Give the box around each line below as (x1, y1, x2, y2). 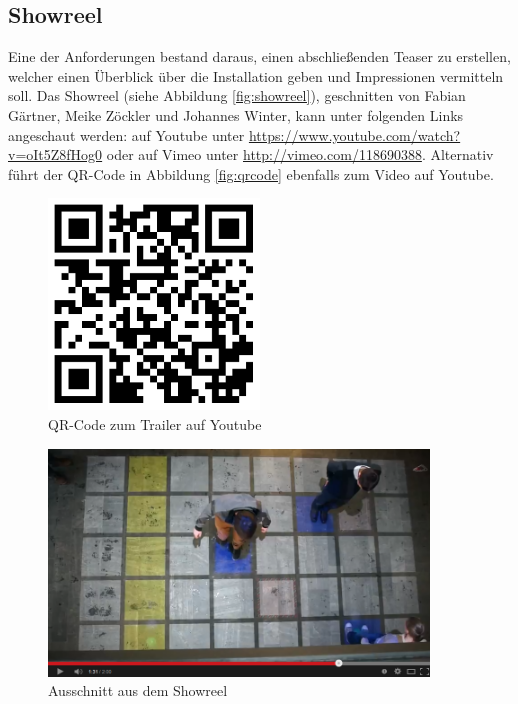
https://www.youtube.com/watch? (248, 124, 461, 145)
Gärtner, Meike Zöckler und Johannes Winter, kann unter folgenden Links (8, 104, 464, 125)
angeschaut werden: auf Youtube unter (8, 124, 245, 145)
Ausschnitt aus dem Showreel (48, 680, 228, 701)
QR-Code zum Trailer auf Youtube (48, 413, 262, 434)
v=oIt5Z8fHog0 (8, 144, 103, 165)
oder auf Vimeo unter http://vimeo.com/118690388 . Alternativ (106, 144, 494, 165)
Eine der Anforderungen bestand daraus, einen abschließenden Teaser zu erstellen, (8, 46, 511, 67)
